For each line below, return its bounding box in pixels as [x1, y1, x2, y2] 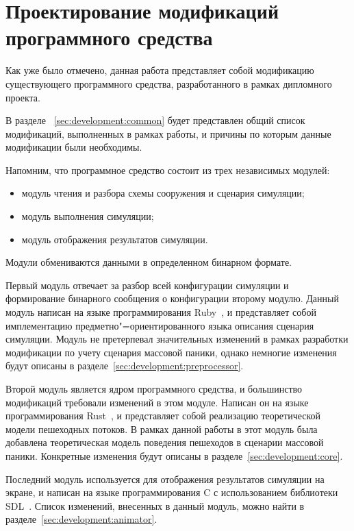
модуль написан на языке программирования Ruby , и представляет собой [5, 305, 316, 319]
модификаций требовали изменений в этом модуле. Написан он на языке [5, 395, 309, 409]
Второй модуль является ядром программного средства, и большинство [5, 382, 303, 395]
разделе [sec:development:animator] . [5, 512, 157, 526]
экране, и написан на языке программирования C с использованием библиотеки [5, 485, 338, 499]
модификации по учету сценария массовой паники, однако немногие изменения [5, 345, 337, 359]
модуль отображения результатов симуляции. [21, 232, 208, 246]
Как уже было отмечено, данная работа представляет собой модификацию [5, 63, 314, 77]
